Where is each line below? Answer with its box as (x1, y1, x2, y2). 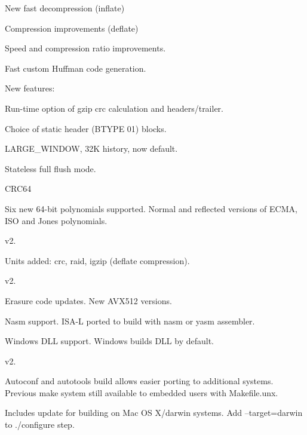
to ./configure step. (5, 418, 75, 431)
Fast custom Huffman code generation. (5, 62, 146, 74)
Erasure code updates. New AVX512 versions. (5, 294, 172, 307)
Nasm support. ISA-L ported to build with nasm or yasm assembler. (5, 314, 255, 327)
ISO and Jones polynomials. (5, 214, 108, 226)
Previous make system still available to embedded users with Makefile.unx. (5, 386, 278, 399)
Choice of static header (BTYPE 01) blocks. (5, 122, 167, 134)
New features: (5, 82, 55, 94)
